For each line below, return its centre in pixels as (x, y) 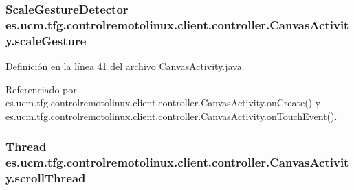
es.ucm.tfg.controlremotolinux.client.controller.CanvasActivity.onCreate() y (163, 103)
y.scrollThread (46, 178)
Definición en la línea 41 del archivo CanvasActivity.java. (125, 66)
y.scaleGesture (46, 40)
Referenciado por (41, 89)
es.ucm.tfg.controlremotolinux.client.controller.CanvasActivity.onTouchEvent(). (172, 116)
